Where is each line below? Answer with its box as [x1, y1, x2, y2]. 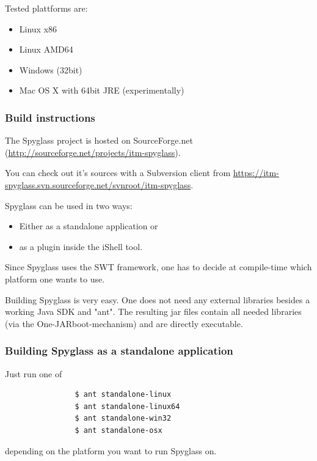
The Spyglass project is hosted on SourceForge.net [5, 134, 193, 147]
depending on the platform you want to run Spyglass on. [5, 444, 217, 457]
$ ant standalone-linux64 [75, 402, 180, 411]
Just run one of [5, 367, 62, 380]
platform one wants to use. [5, 272, 105, 285]
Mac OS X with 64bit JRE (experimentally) [19, 84, 184, 97]
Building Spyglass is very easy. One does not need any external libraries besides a [5, 293, 310, 306]
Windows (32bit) [19, 63, 82, 76]
